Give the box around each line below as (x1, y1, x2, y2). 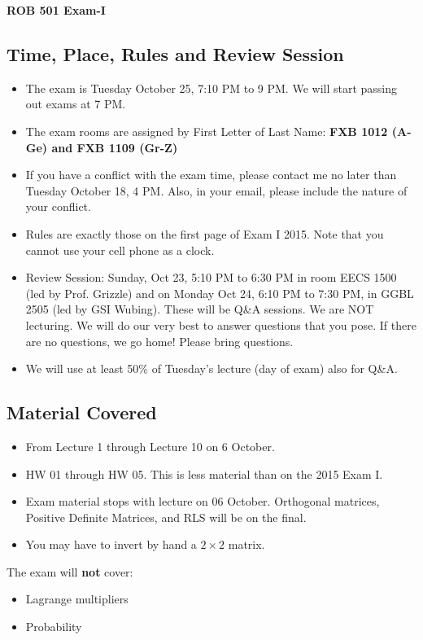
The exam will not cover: (7, 563, 133, 580)
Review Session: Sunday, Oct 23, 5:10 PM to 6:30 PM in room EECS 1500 (25, 269, 397, 286)
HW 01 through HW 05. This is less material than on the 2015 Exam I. (25, 465, 383, 482)
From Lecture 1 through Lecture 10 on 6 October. (25, 437, 275, 454)
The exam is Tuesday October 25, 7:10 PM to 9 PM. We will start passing (25, 79, 398, 96)
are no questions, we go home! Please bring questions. (25, 332, 294, 349)
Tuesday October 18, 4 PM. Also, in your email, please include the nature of (25, 182, 408, 199)
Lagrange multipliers (25, 590, 129, 607)
